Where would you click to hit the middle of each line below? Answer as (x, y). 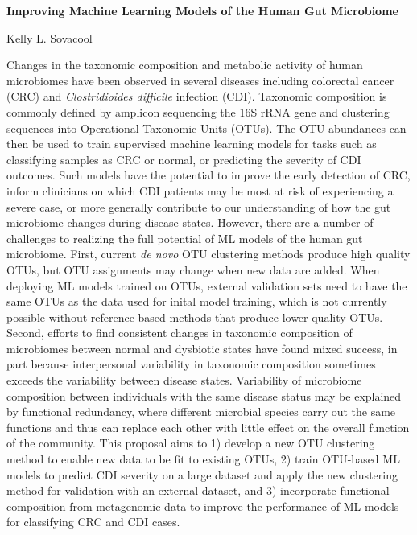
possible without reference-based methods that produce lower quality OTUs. (195, 317)
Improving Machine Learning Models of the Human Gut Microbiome (202, 10)
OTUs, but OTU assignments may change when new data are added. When (193, 269)
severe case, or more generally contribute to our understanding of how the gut (199, 206)
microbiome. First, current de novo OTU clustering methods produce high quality (208, 254)
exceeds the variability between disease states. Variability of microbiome (184, 380)
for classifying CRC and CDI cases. (93, 522)
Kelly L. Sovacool (50, 37)
